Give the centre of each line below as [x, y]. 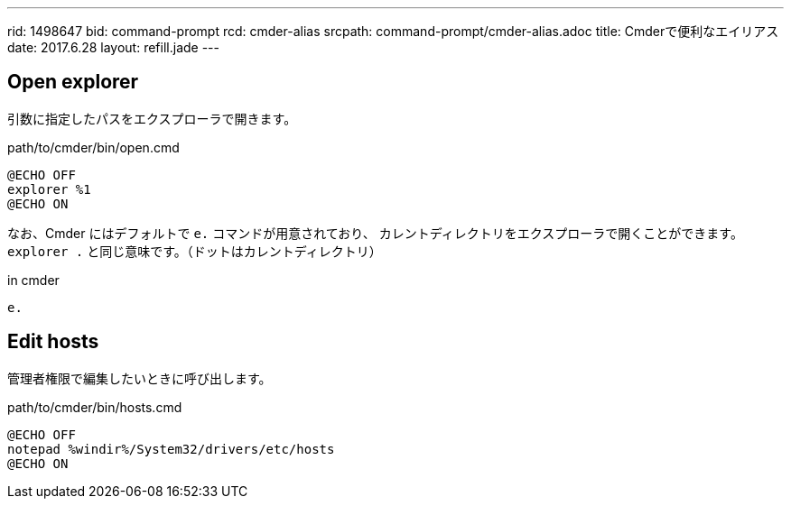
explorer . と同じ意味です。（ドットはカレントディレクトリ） [195, 251]
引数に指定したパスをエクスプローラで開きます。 [152, 118]
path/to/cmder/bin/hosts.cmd [95, 407]
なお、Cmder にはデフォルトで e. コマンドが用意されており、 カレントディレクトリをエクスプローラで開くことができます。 [375, 233]
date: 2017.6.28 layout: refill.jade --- [113, 47]
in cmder [33, 280]
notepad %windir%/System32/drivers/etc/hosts [171, 449]
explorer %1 [49, 189]
